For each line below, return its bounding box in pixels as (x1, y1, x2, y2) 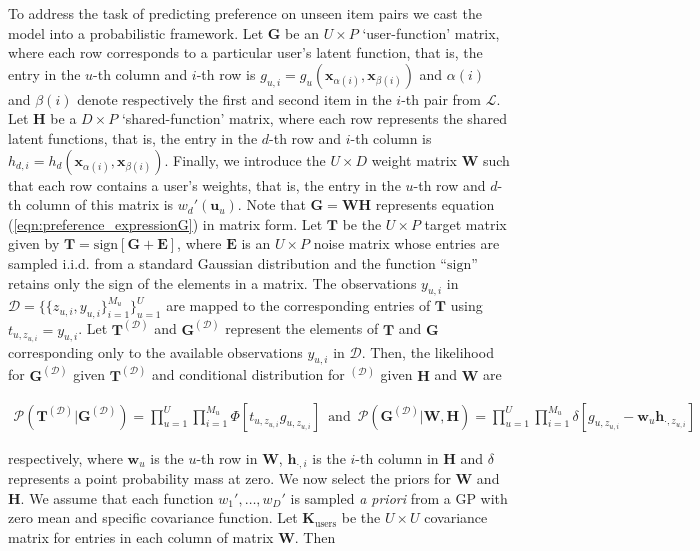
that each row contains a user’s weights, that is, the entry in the (8, 174, 401, 195)
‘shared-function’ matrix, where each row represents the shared (121, 108, 508, 129)
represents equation (375, 194, 495, 215)
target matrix (424, 213, 507, 234)
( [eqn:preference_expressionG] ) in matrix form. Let (8, 213, 323, 234)
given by (8, 233, 60, 254)
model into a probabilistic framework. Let (8, 22, 264, 43)
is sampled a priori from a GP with (290, 487, 508, 508)
